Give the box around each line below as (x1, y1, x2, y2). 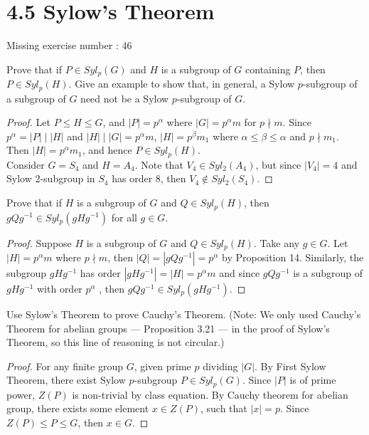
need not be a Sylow (80, 90, 169, 105)
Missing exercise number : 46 (6, 38, 132, 53)
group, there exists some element (6, 401, 149, 416)
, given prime (134, 358, 191, 373)
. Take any (253, 235, 300, 250)
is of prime (289, 372, 336, 387)
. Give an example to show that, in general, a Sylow (68, 76, 295, 91)
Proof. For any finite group (6, 358, 123, 373)
